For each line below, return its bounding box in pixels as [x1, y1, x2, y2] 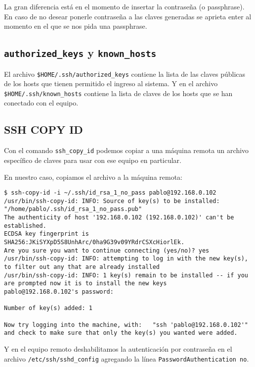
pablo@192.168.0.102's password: [4, 288, 114, 295]
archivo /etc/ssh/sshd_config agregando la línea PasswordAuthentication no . [4, 353, 249, 364]
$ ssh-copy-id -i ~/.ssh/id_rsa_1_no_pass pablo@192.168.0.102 [4, 189, 216, 197]
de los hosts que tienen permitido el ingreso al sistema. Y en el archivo [4, 78, 218, 89]
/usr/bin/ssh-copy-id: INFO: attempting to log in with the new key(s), [4, 255, 248, 262]
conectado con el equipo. [4, 98, 79, 108]
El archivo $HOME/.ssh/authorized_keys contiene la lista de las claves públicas [4, 68, 246, 79]
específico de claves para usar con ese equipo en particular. [4, 155, 181, 165]
